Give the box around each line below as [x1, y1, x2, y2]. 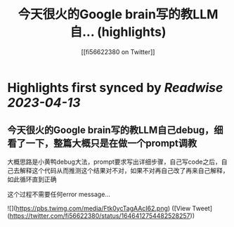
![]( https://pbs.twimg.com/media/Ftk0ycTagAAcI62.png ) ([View [7, 204, 191, 212]
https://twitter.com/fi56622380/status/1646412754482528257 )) [9, 212, 195, 220]
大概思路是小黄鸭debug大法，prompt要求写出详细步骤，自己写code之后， [7, 157, 221, 166]
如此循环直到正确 [7, 175, 57, 183]
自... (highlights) [70, 24, 167, 40]
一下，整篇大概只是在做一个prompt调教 [25, 138, 197, 150]
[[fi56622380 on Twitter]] [81, 47, 155, 56]
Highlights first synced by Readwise [7, 79, 223, 96]
